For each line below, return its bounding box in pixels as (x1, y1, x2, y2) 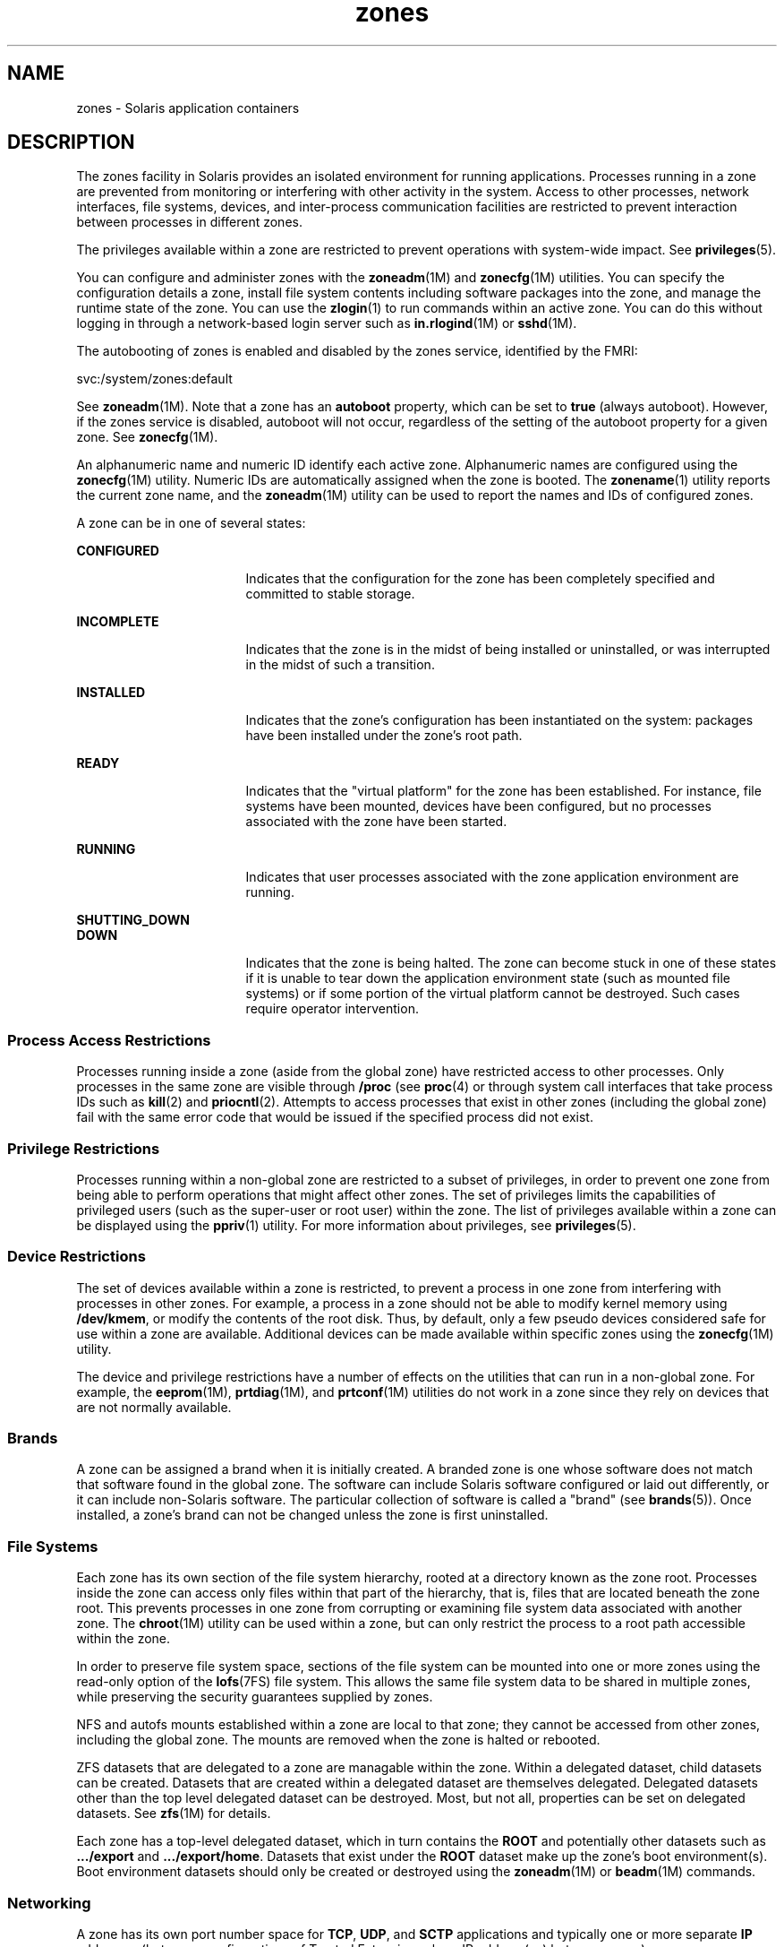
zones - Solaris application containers (76, 99, 300, 116)
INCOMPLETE (76, 614, 159, 630)
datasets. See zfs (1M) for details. (76, 1805, 271, 1822)
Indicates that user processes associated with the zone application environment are (245, 869, 739, 885)
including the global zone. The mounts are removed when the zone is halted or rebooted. (76, 1732, 601, 1748)
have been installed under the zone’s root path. (245, 728, 523, 744)
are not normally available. (76, 1399, 232, 1415)
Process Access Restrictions (7, 1030, 211, 1049)
